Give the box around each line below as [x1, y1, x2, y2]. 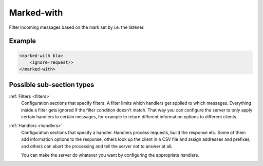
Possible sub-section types [9, 80, 94, 89]
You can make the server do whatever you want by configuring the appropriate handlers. [21, 152, 200, 158]
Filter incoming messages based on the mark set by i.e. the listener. [9, 24, 145, 30]
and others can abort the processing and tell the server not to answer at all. [21, 143, 172, 149]
